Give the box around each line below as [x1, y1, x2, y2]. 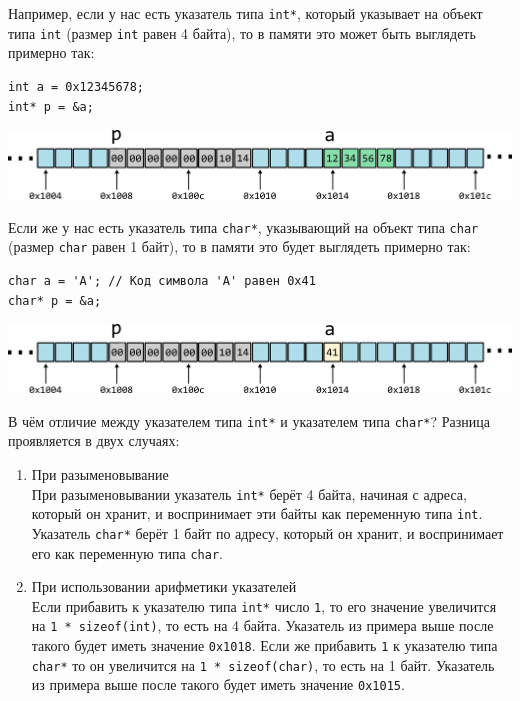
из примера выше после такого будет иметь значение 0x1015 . [31, 674, 405, 695]
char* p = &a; [8, 293, 102, 308]
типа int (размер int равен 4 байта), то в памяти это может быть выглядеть [8, 22, 476, 43]
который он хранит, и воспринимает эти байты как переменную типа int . [31, 503, 483, 524]
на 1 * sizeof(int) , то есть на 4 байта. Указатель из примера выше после [31, 615, 494, 636]
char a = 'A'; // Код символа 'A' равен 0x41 [8, 273, 316, 288]
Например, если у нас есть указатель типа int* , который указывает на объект [8, 3, 483, 23]
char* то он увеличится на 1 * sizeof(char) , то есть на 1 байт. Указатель [31, 654, 495, 675]
